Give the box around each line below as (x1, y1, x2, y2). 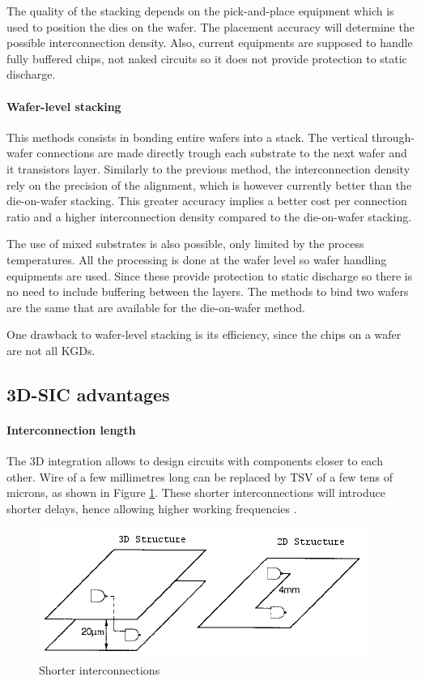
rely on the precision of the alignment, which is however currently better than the (6, 176, 412, 193)
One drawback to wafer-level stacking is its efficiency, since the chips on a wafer (6, 326, 402, 343)
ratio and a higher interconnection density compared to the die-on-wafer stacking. (6, 208, 412, 225)
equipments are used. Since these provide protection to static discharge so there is (6, 267, 413, 284)
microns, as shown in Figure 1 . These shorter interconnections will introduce (6, 484, 385, 501)
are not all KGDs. (6, 341, 96, 358)
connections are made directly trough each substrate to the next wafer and (36, 144, 407, 161)
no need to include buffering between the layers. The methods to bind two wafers (6, 283, 409, 300)
